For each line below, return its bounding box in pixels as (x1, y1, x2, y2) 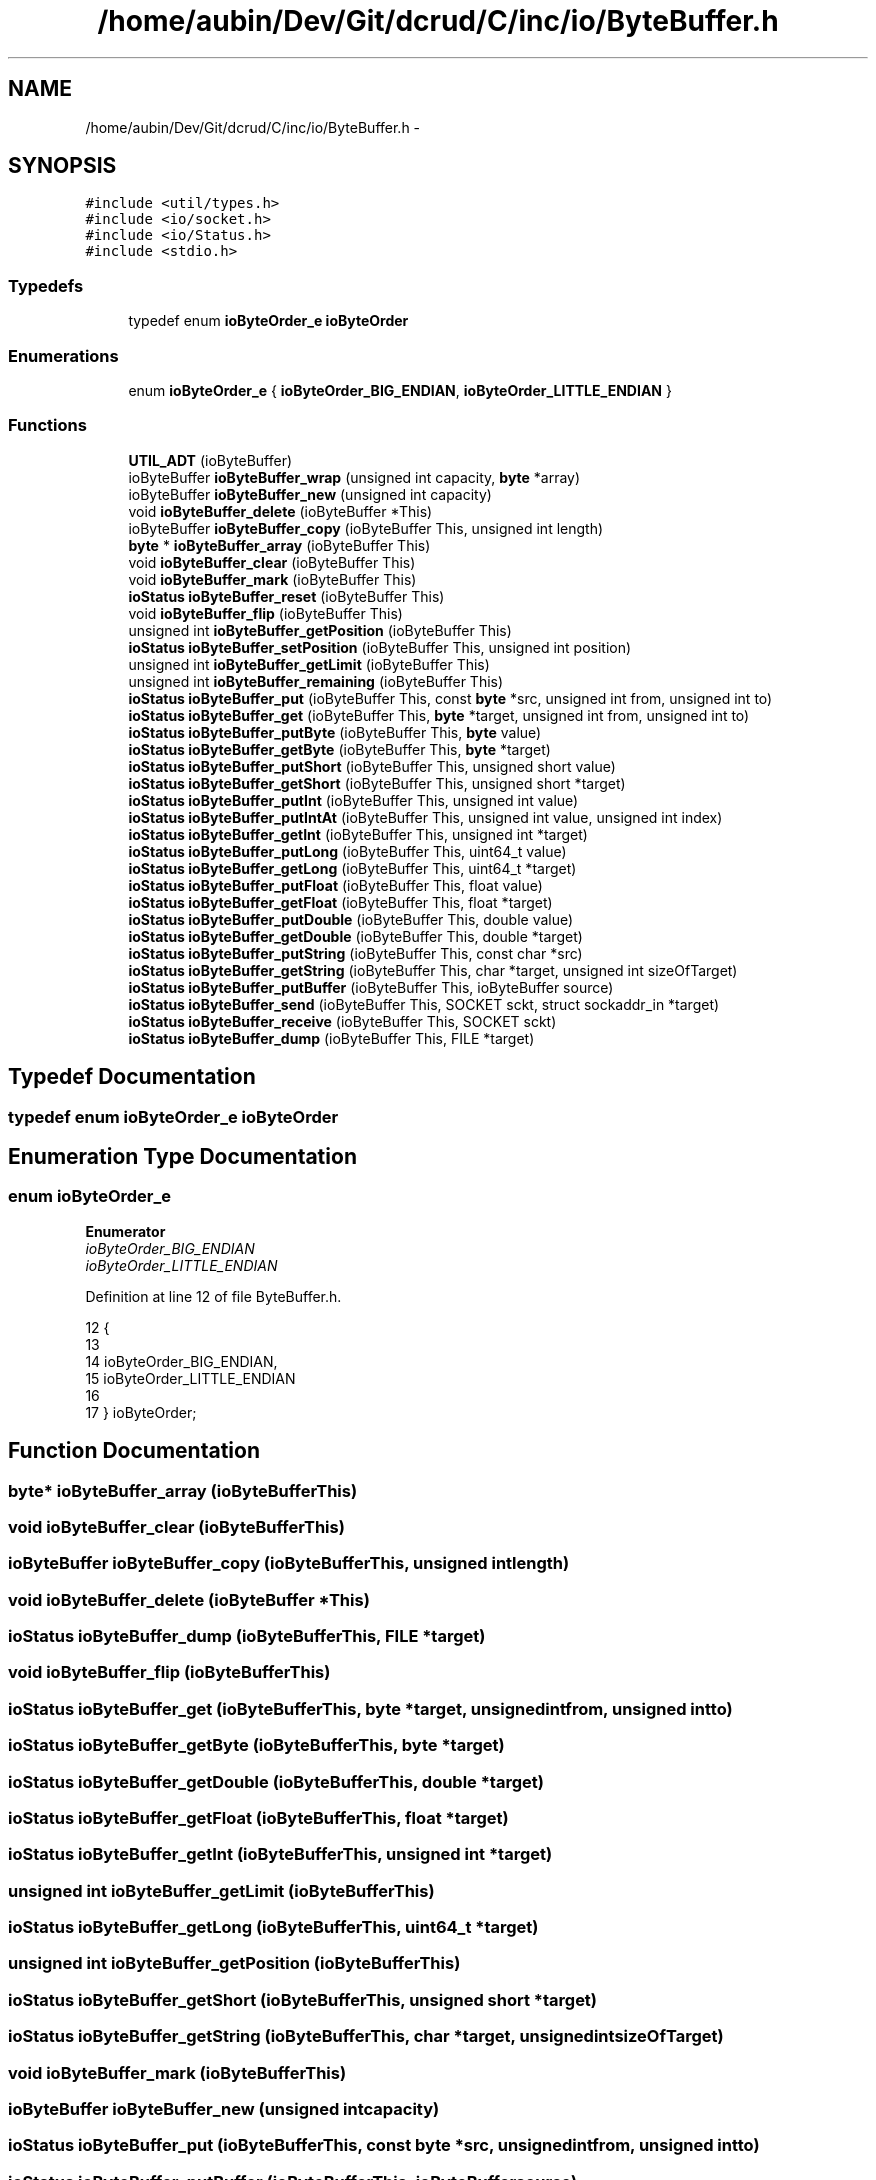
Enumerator (85, 1222, 166, 1240)
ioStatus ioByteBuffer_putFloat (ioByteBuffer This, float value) (128, 876, 543, 894)
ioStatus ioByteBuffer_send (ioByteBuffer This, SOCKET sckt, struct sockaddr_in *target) (128, 995, 720, 1013)
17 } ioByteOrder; (85, 1403, 197, 1421)
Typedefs (8, 275, 84, 296)
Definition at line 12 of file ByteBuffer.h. (85, 1287, 342, 1305)
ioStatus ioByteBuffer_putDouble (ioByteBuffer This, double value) (128, 910, 574, 928)
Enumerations (8, 345, 119, 366)
